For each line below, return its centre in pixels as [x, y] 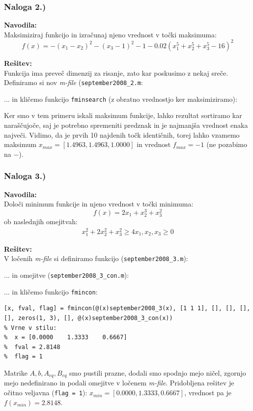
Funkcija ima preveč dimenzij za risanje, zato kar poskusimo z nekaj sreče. [116, 73]
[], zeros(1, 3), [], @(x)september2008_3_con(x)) [88, 318]
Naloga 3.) [25, 176]
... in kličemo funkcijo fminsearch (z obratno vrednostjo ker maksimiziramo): [121, 99]
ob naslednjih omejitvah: [41, 221]
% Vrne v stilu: [30, 328]
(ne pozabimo [227, 144]
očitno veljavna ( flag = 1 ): [46, 393]
